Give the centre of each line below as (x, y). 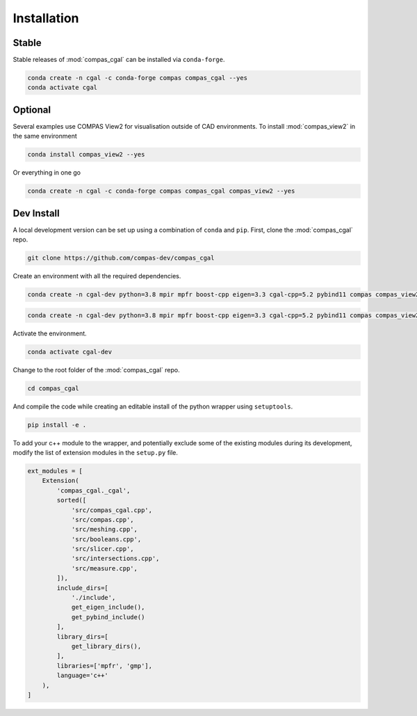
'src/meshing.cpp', (105, 530)
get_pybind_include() (108, 617)
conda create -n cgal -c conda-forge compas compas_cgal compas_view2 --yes (161, 191)
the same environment (45, 136)
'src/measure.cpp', (105, 568)
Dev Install (36, 213)
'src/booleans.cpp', (106, 539)
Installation (46, 18)
